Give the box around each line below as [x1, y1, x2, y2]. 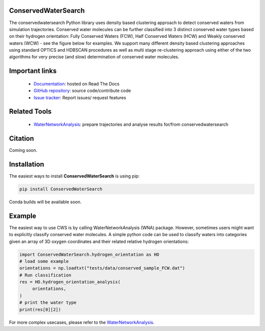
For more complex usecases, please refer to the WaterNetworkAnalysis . [9, 319, 155, 325]
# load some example [19, 258, 69, 264]
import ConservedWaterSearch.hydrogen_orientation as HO [19, 251, 159, 257]
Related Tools [9, 107, 52, 116]
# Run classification [19, 272, 72, 278]
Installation [9, 160, 44, 168]
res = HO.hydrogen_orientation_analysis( [19, 279, 121, 285]
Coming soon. [9, 147, 38, 153]
